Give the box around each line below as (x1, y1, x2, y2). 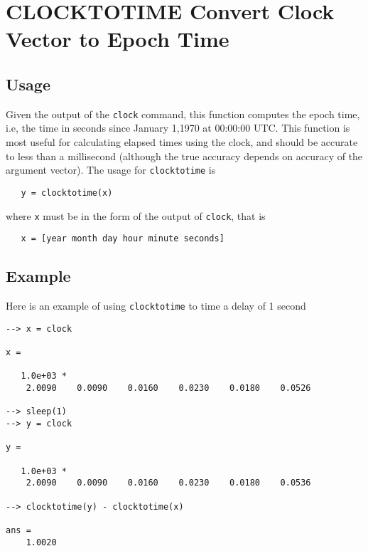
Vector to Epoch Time (6, 24, 229, 53)
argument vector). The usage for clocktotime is (6, 162, 216, 177)
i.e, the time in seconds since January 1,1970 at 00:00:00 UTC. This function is (6, 120, 350, 135)
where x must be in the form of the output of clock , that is (6, 208, 266, 223)
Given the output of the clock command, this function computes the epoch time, (6, 106, 360, 121)
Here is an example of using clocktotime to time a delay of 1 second (6, 298, 306, 313)
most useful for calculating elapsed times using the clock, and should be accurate (6, 135, 358, 149)
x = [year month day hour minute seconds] (21, 233, 224, 244)
